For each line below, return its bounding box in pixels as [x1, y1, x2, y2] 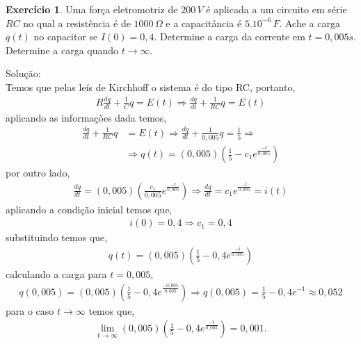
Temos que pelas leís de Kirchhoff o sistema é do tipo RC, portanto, [6, 79, 296, 94]
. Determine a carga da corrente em [154, 29, 305, 44]
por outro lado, [6, 165, 70, 180]
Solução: [6, 66, 41, 81]
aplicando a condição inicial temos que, [6, 202, 173, 216]
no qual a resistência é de [23, 15, 131, 30]
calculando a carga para [6, 266, 107, 281]
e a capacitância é [166, 15, 242, 30]
